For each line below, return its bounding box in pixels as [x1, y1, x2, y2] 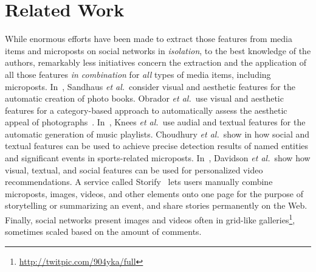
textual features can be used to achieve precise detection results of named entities [5, 139, 309, 152]
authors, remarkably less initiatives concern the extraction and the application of [5, 56, 306, 69]
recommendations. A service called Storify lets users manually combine [5, 175, 273, 188]
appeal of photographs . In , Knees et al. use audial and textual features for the [5, 116, 306, 128]
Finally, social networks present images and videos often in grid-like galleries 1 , [5, 212, 295, 226]
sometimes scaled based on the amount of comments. [5, 225, 202, 238]
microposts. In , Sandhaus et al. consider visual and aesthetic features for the [5, 80, 295, 92]
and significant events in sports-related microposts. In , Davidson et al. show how [5, 152, 311, 164]
